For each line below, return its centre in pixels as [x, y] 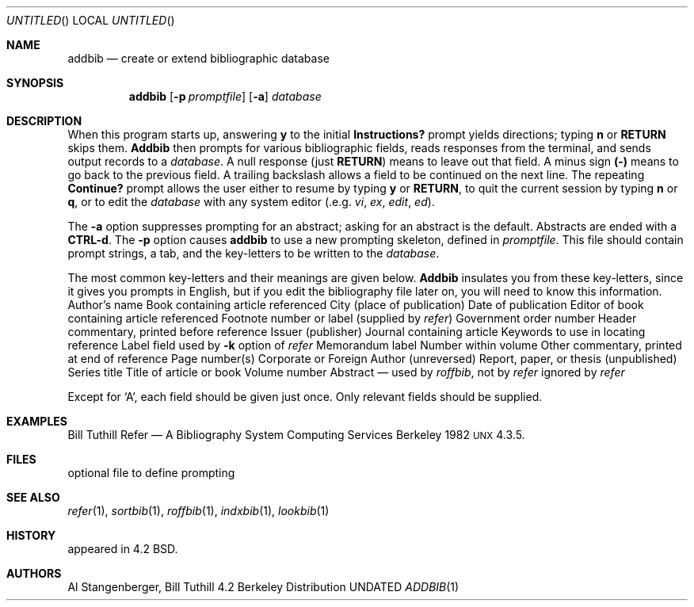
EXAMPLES [37, 421]
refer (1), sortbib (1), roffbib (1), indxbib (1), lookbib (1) [198, 511]
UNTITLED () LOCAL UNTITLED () [91, 20]
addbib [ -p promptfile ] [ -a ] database [225, 96]
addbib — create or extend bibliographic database [198, 58]
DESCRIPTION [44, 121]
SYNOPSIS [35, 83]
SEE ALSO [33, 497]
